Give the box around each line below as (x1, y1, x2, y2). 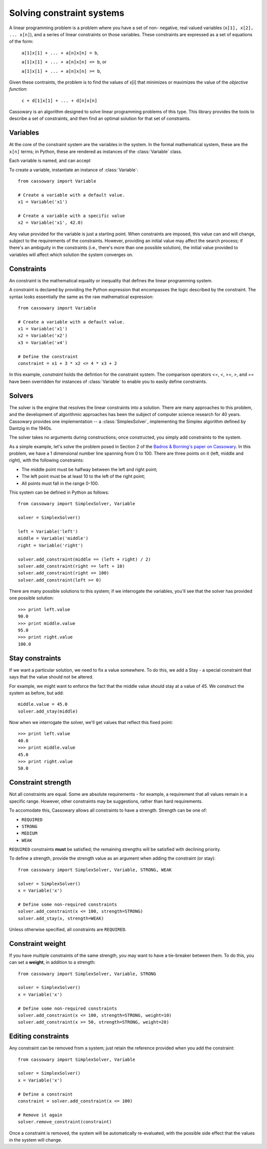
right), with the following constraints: (9, 457, 84, 463)
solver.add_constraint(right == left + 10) (18, 563, 125, 569)
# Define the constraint (18, 354, 78, 359)
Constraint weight (9, 939, 66, 948)
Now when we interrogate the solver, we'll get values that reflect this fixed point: (9, 720, 173, 726)
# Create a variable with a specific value (18, 213, 125, 218)
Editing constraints (9, 1032, 69, 1041)
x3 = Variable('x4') (18, 340, 68, 345)
